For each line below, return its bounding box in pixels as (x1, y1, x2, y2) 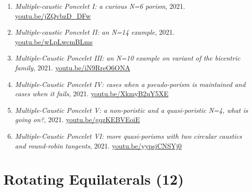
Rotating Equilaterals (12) (3, 169, 184, 189)
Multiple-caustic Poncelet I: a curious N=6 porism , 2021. (15, 1, 185, 11)
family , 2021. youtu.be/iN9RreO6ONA (15, 62, 130, 72)
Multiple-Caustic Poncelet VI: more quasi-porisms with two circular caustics (15, 130, 242, 141)
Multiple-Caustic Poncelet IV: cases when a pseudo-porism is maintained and (15, 79, 246, 89)
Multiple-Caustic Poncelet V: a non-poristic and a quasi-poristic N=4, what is (15, 105, 248, 115)
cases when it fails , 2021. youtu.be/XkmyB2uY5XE (15, 88, 169, 99)
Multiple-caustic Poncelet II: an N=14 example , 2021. (15, 27, 175, 37)
